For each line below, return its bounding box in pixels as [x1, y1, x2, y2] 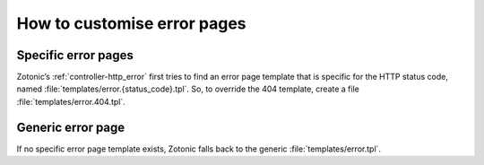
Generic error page [16, 119, 125, 135]
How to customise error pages [16, 13, 246, 33]
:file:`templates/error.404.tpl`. [16, 96, 125, 107]
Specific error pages [16, 48, 134, 63]
